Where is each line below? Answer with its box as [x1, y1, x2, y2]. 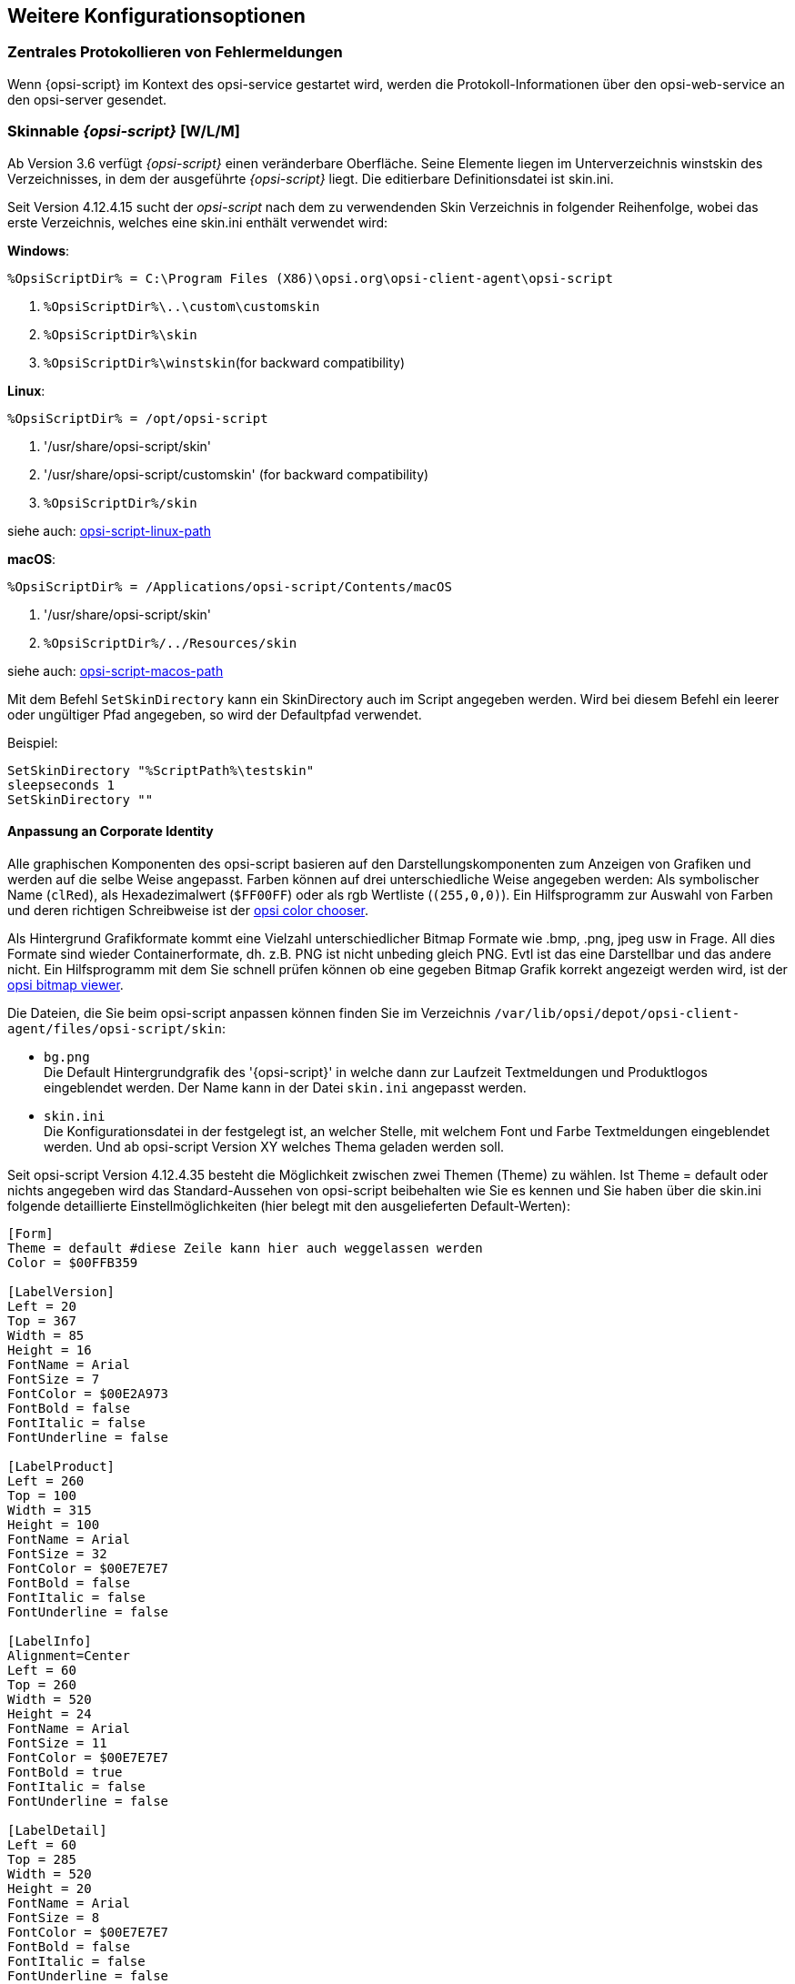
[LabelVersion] [7, 1284, 116, 1299]
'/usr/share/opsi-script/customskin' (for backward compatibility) [44, 466, 429, 482]
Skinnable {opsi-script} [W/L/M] [7, 122, 240, 141]
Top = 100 [7, 1487, 76, 1503]
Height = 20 [7, 1880, 92, 1896]
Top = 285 [7, 1851, 76, 1867]
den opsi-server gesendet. [7, 91, 167, 107]
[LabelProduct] [7, 1458, 116, 1474]
